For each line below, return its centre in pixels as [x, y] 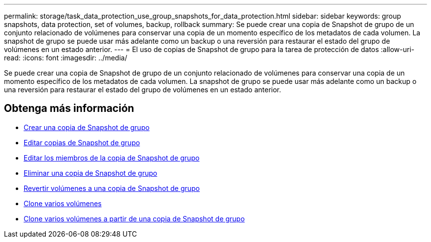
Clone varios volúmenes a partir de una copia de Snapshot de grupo [134, 218]
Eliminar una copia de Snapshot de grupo [91, 173]
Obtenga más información [69, 108]
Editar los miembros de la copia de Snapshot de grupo [112, 158]
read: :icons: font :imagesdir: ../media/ [66, 58]
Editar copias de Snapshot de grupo [82, 142]
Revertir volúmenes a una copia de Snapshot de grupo [112, 188]
